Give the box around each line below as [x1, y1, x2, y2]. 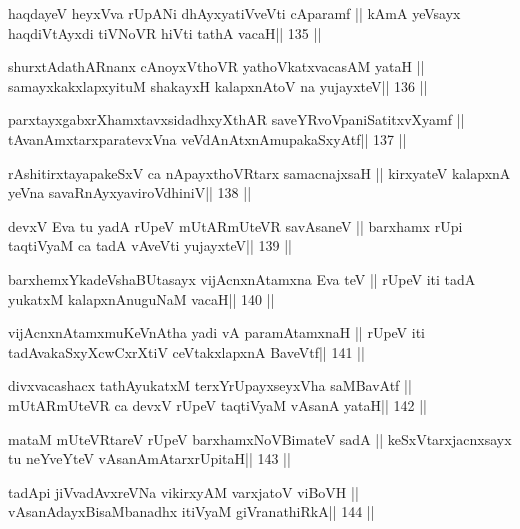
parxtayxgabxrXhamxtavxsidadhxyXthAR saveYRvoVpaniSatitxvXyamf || [8, 109, 465, 130]
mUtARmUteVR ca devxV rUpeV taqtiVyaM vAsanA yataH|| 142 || [8, 394, 427, 415]
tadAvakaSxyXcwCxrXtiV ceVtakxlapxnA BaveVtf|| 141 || [8, 341, 365, 362]
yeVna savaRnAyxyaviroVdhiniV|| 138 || [8, 182, 252, 203]
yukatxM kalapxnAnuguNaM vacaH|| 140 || [8, 288, 275, 309]
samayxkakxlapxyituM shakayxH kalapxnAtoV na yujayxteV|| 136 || [8, 75, 428, 96]
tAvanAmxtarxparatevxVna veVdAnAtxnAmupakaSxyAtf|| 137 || [8, 128, 407, 149]
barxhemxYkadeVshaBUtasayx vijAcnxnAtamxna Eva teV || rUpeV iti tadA [8, 268, 476, 289]
